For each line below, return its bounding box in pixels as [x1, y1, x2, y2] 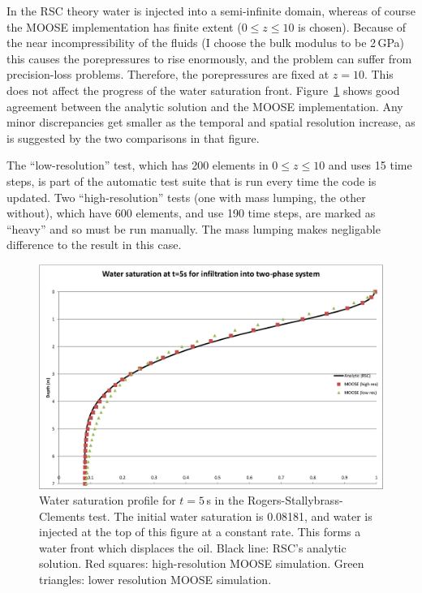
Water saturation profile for [39, 492, 176, 509]
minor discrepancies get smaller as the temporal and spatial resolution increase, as [6, 114, 416, 131]
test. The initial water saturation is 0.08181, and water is [88, 507, 372, 524]
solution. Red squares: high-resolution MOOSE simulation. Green [39, 555, 364, 572]
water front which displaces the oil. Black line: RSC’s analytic [39, 539, 347, 556]
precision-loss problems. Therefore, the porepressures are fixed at [6, 66, 329, 83]
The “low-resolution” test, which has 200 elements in [6, 157, 269, 174]
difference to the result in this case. [6, 236, 182, 253]
